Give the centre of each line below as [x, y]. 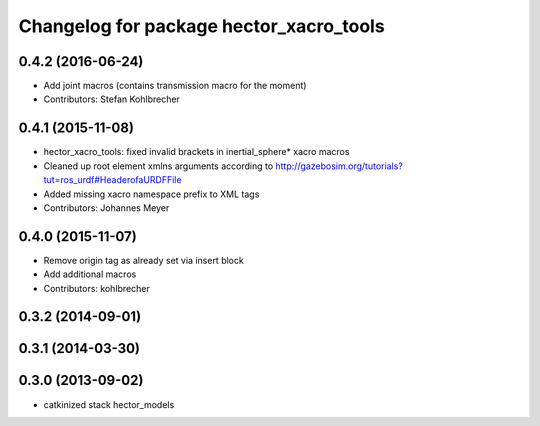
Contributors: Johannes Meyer [106, 207]
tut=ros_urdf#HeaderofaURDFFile [112, 180]
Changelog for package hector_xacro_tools [201, 26]
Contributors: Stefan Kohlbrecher [111, 99]
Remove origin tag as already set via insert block [143, 260]
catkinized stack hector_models [109, 404]
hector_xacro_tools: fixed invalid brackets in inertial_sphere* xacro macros [196, 152]
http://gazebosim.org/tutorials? [339, 166]
